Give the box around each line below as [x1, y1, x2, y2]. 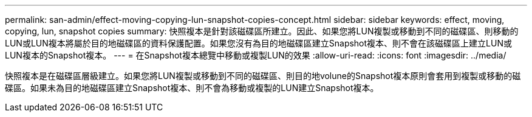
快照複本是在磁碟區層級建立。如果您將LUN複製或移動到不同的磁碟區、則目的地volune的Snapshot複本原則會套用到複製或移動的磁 [5, 71, 521, 81]
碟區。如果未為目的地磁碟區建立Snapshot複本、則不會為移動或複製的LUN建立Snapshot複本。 [5, 83, 379, 93]
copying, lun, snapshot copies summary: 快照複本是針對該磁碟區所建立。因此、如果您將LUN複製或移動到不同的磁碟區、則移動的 [5, 26, 519, 36]
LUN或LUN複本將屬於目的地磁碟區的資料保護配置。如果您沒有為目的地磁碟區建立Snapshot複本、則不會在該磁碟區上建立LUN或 [5, 38, 512, 48]
